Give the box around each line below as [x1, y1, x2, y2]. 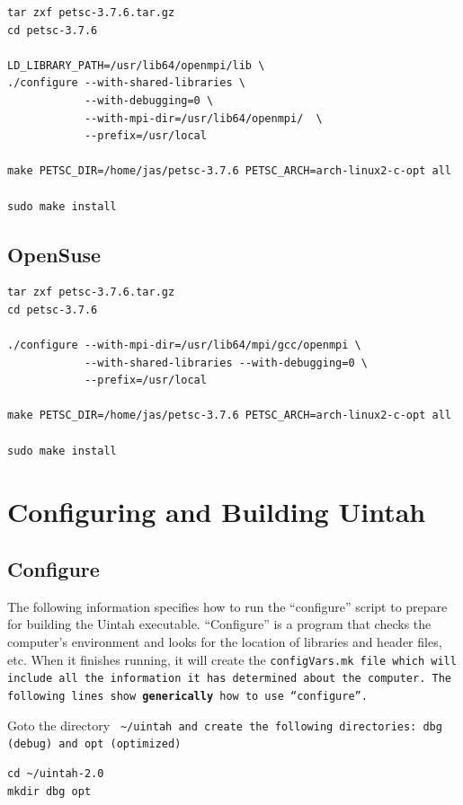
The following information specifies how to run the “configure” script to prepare [7, 597, 448, 615]
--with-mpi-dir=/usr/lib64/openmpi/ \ [84, 111, 323, 125]
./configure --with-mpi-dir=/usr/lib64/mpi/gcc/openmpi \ [7, 339, 361, 352]
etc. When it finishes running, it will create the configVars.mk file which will [7, 650, 457, 668]
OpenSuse [7, 240, 102, 268]
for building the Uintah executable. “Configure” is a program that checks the [7, 615, 432, 633]
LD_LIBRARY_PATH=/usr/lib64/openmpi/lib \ [7, 58, 265, 72]
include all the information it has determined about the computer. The [7, 672, 451, 686]
